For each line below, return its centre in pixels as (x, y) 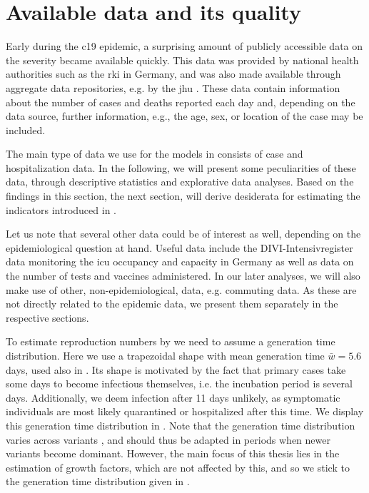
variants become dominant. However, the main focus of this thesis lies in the (173, 453)
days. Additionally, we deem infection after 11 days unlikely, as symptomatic (173, 397)
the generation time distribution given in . (98, 481)
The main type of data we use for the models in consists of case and (155, 154)
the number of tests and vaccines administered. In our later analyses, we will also (183, 276)
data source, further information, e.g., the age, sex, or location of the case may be (184, 116)
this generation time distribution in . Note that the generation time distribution (181, 425)
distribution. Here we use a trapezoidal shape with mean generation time (165, 355)
